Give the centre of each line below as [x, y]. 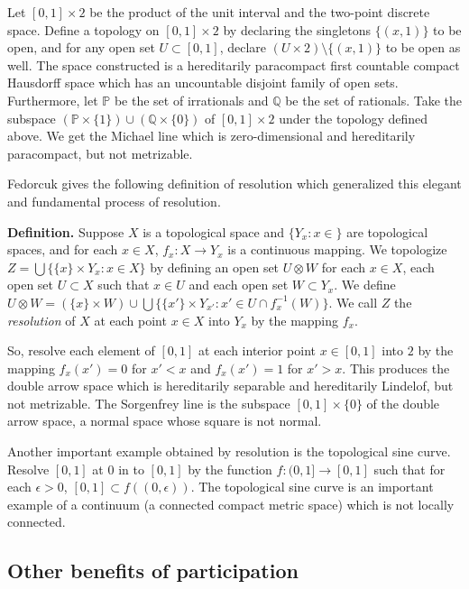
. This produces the [396, 368]
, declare [243, 47]
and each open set [239, 285]
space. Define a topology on [83, 29]
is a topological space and [214, 231]
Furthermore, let [53, 100]
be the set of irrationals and [191, 100]
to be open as [423, 47]
